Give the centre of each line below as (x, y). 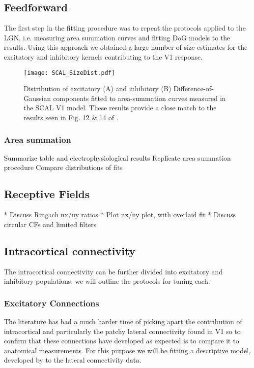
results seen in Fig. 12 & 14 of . (71, 117)
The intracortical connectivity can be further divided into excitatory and (113, 271)
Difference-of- (194, 88)
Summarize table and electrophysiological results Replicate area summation (117, 157)
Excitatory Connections (52, 303)
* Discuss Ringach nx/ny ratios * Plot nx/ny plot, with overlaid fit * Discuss (120, 215)
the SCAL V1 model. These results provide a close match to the (120, 108)
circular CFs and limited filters (50, 224)
